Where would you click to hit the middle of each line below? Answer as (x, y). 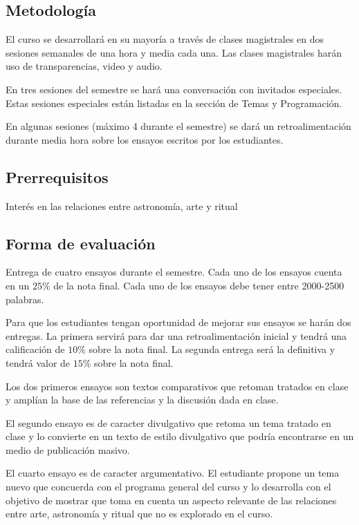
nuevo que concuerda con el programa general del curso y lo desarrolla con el (168, 487)
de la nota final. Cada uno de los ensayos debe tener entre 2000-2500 (199, 285)
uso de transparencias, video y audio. (84, 66)
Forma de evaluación (81, 243)
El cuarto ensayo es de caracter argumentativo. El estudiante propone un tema (173, 473)
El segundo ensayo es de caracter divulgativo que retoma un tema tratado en (168, 422)
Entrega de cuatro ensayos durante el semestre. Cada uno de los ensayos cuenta (174, 272)
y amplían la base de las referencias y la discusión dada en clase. (142, 400)
